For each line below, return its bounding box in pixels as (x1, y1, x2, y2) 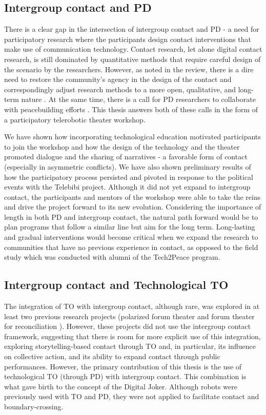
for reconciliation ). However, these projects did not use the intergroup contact (4, 321, 251, 331)
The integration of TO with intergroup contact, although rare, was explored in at (4, 301, 260, 312)
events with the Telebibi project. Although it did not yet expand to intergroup (4, 181, 251, 192)
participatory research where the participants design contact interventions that (4, 33, 252, 44)
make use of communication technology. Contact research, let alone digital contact (4, 44, 262, 54)
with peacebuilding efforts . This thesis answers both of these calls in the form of (4, 103, 258, 114)
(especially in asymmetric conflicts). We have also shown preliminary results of (4, 161, 251, 172)
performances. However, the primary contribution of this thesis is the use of (4, 361, 242, 371)
